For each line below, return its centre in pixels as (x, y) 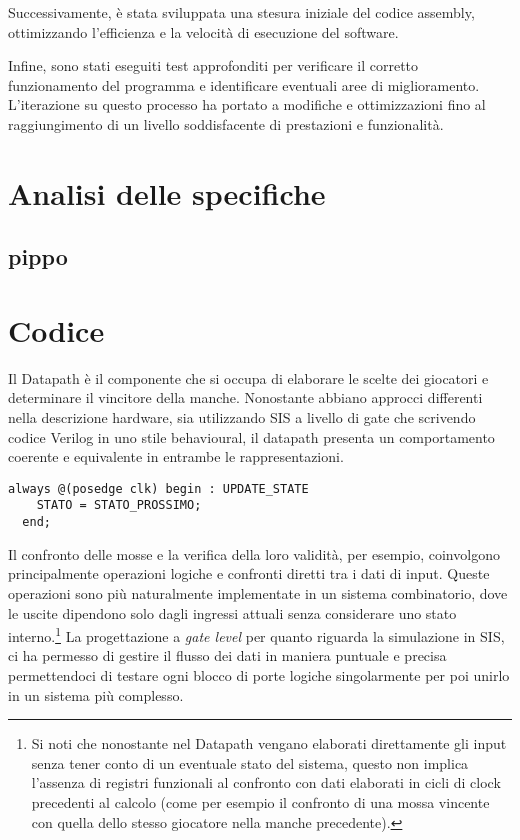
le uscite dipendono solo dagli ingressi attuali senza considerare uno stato (232, 612)
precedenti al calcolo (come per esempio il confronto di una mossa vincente (260, 801)
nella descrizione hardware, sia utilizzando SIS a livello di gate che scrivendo (242, 417)
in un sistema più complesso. (96, 694)
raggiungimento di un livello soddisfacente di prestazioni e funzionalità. (226, 123)
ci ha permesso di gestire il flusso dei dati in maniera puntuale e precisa (227, 655)
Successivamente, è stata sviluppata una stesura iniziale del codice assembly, (241, 12)
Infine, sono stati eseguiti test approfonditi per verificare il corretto (213, 65)
